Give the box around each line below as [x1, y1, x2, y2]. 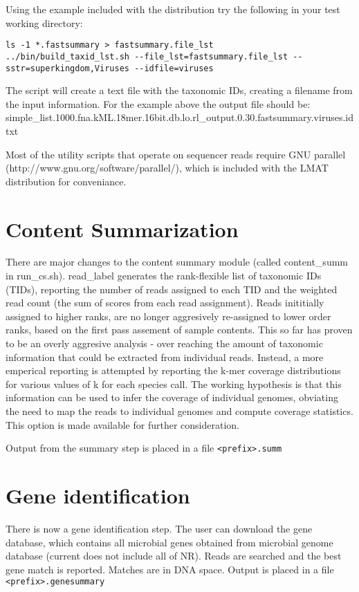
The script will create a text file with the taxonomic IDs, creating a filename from [6, 83, 353, 98]
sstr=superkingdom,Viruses [6, 63, 129, 73]
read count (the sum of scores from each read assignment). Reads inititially [6, 295, 324, 310]
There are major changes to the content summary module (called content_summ [6, 255, 348, 269]
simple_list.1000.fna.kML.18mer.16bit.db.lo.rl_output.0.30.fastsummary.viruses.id [6, 110, 353, 124]
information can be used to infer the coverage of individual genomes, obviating [6, 390, 338, 405]
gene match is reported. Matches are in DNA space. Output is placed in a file [6, 562, 334, 576]
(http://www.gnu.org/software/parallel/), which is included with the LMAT [6, 160, 329, 175]
